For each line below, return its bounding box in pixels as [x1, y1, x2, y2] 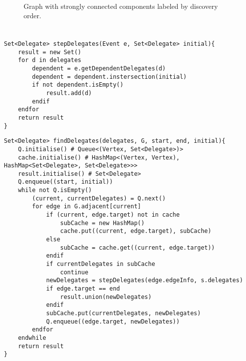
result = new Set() [18, 48, 82, 56]
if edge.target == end [46, 285, 120, 292]
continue [60, 268, 88, 276]
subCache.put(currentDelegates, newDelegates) [46, 309, 201, 317]
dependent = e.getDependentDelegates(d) [32, 65, 166, 72]
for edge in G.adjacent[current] [32, 203, 141, 210]
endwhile [18, 334, 46, 341]
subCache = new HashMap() [60, 219, 145, 227]
